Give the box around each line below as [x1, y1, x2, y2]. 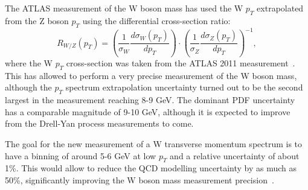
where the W [5, 57, 53, 69]
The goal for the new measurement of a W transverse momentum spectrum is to [5, 138, 303, 150]
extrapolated [257, 2, 304, 14]
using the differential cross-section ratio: [82, 14, 231, 27]
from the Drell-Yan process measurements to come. [5, 117, 194, 130]
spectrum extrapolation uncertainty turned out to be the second [65, 81, 303, 93]
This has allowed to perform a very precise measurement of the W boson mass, [5, 69, 297, 81]
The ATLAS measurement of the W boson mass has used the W [5, 2, 243, 14]
